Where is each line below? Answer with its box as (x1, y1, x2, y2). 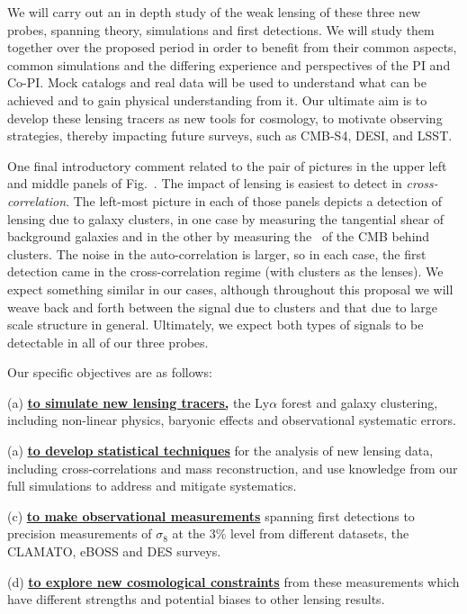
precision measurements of (7, 524, 152, 543)
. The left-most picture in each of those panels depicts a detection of (66, 191, 443, 210)
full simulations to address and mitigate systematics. (7, 476, 297, 495)
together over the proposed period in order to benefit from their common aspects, (7, 38, 457, 57)
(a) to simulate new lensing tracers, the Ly (7, 393, 270, 411)
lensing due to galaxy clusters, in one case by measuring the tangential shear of (7, 209, 445, 228)
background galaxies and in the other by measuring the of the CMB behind (7, 227, 430, 246)
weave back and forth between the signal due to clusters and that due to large (7, 297, 437, 316)
